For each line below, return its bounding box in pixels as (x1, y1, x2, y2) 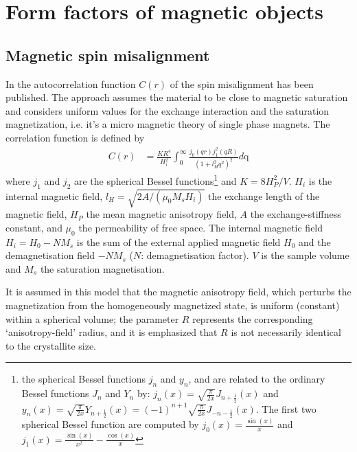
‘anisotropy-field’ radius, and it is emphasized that (5, 325, 218, 339)
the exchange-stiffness (250, 207, 341, 221)
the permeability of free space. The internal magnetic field (78, 220, 323, 234)
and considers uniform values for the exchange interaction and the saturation (5, 103, 330, 117)
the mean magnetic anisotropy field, (86, 207, 237, 221)
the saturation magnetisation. (40, 261, 165, 275)
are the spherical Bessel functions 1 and (73, 172, 237, 188)
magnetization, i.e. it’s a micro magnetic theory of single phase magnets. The (5, 117, 330, 131)
